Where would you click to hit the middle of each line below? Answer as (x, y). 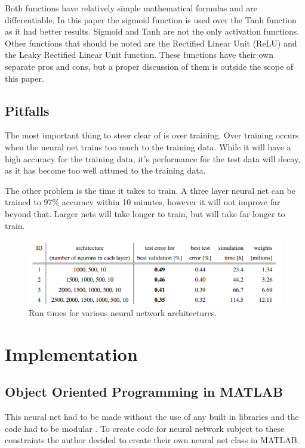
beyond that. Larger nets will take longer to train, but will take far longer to (145, 213)
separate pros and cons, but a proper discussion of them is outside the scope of (149, 66)
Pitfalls (27, 110)
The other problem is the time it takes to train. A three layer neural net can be (150, 190)
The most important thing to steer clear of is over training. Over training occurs (152, 135)
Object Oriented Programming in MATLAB (144, 392)
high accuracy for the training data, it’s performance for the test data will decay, (153, 158)
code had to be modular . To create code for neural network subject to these (145, 428)
